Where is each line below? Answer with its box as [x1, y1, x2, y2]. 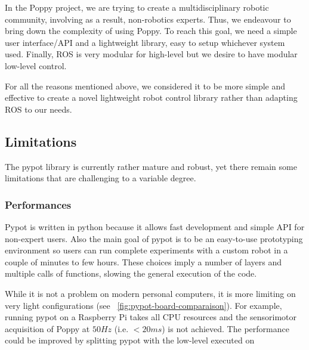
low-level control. [5, 59, 67, 72]
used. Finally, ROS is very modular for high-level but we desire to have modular [5, 48, 298, 60]
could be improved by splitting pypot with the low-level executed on [5, 334, 255, 346]
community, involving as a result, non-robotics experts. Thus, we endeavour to [5, 13, 291, 25]
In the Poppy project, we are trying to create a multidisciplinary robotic [5, 1, 269, 13]
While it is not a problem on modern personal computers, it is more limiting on [5, 287, 296, 299]
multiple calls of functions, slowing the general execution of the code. [5, 267, 257, 280]
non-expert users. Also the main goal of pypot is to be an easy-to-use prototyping [5, 232, 303, 244]
